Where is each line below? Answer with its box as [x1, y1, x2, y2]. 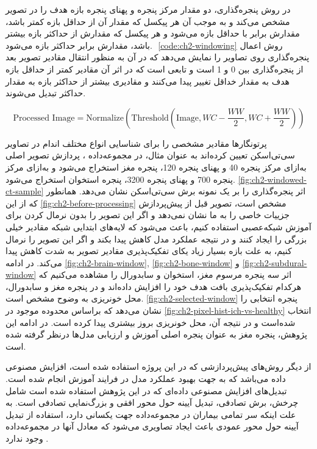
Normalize [86, 113, 124, 122]
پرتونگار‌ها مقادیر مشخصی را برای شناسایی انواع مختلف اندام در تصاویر [5, 136, 267, 149]
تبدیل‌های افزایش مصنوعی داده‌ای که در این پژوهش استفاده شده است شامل [5, 384, 287, 397]
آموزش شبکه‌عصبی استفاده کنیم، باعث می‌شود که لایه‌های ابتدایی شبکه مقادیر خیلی [5, 220, 312, 233]
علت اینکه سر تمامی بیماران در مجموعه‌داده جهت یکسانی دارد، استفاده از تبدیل [5, 408, 296, 420]
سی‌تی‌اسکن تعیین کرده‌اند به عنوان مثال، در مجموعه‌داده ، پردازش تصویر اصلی [5, 149, 295, 161]
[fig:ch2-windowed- [238, 172, 307, 185]
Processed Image [13, 113, 75, 122]
